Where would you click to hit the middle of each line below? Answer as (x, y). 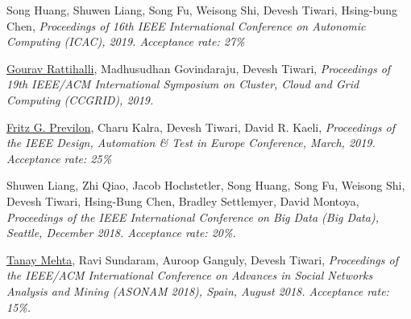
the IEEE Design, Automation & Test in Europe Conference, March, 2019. (191, 143)
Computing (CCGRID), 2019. (80, 99)
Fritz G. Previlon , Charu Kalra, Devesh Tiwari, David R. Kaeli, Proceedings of (201, 127)
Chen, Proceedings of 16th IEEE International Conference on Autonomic (186, 25)
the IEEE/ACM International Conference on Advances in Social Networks (190, 275)
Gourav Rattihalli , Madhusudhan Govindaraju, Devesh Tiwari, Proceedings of (199, 68)
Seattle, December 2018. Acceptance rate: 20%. (121, 233)
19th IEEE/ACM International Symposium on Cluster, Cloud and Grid (183, 84)
